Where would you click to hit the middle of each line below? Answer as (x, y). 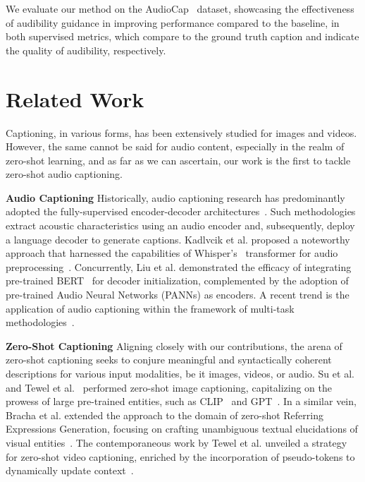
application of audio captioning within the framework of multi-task (150, 308)
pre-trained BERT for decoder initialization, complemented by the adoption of (177, 281)
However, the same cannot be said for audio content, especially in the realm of (175, 146)
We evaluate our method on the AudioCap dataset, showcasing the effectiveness (180, 8)
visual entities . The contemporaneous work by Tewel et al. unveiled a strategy (177, 442)
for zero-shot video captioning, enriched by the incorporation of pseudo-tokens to (180, 456)
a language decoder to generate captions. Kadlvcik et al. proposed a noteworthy (178, 239)
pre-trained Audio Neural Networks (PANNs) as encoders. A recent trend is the (178, 295)
